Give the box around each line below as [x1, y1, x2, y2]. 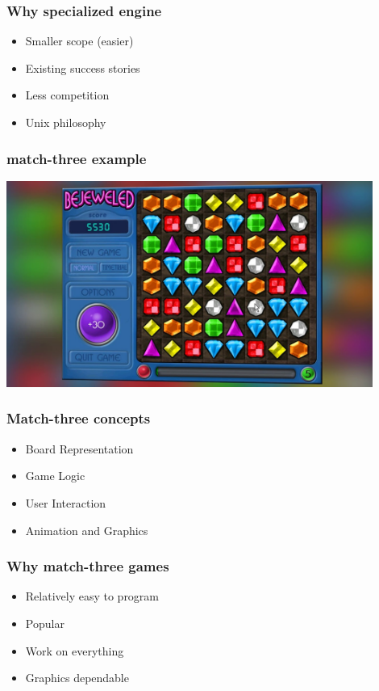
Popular [25, 614, 65, 631]
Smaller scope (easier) [25, 32, 134, 49]
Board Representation [25, 440, 134, 457]
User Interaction [25, 494, 106, 511]
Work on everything [25, 642, 124, 659]
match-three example [6, 148, 147, 168]
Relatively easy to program [25, 588, 160, 605]
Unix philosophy [25, 114, 106, 130]
